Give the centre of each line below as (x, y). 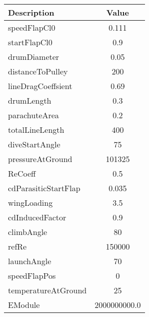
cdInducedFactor (37, 217)
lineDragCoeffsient (40, 86)
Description (31, 12)
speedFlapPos (32, 275)
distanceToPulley (38, 71)
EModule (24, 305)
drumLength (30, 100)
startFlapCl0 (30, 42)
